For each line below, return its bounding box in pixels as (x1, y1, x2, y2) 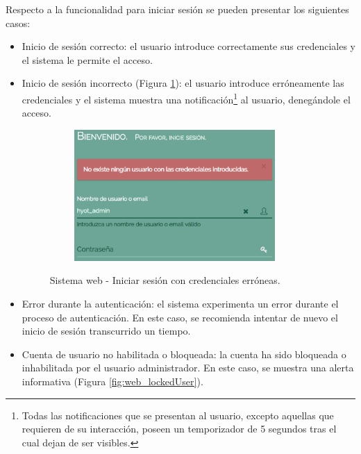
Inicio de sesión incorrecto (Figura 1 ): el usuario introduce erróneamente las (22, 76, 344, 90)
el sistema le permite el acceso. (22, 52, 153, 67)
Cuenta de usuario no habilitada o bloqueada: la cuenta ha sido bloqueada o (22, 346, 346, 361)
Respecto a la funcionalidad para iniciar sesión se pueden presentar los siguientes (6, 2, 349, 16)
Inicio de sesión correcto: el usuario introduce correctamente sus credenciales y (22, 39, 355, 53)
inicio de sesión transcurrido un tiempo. (22, 323, 191, 338)
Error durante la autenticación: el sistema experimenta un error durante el (22, 296, 339, 310)
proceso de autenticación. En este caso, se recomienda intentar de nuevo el (22, 310, 338, 324)
